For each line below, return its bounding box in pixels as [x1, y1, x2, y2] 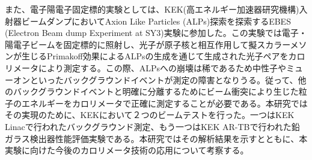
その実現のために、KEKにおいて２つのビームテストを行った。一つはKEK [5, 108, 295, 121]
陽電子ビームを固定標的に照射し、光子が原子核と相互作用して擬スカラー [5, 38, 290, 50]
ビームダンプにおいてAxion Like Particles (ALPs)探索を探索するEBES [21, 14, 291, 27]
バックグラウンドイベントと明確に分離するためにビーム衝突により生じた [13, 85, 299, 98]
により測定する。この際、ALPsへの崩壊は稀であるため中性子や [38, 61, 286, 74]
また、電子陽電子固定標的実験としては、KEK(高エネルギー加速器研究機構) [5, 3, 299, 15]
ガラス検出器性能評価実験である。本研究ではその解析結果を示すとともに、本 [5, 132, 308, 144]
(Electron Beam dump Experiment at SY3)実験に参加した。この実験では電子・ [5, 26, 307, 39]
